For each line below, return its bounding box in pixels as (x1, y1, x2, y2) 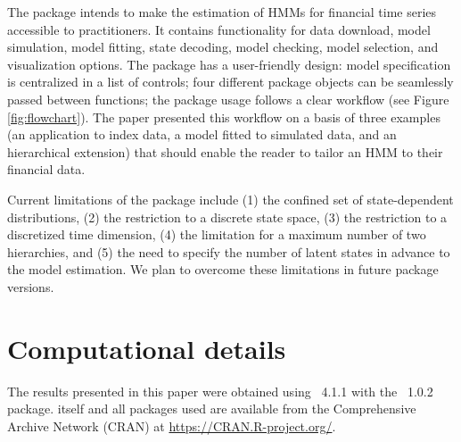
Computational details (7, 329, 286, 366)
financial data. (7, 160, 86, 179)
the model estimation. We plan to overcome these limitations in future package (7, 260, 439, 279)
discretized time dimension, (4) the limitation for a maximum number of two (7, 225, 426, 244)
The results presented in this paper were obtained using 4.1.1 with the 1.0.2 (7, 381, 433, 400)
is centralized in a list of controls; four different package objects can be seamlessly (7, 72, 454, 91)
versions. (7, 277, 54, 296)
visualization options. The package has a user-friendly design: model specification (7, 54, 451, 73)
